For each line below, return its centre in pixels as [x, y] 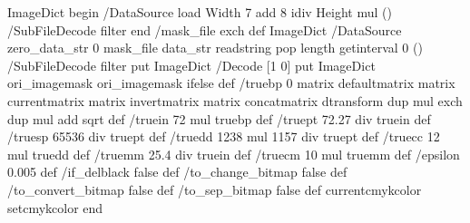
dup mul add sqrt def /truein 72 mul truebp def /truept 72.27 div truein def [219, 118]
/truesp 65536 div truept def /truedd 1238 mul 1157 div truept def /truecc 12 [224, 136]
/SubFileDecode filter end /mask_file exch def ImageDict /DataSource [205, 29]
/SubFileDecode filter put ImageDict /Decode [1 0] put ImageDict [191, 65]
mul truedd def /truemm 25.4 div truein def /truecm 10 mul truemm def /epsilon [234, 154]
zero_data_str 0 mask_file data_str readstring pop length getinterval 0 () [215, 48]
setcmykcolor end [55, 207]
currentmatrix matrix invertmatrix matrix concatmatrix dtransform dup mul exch [235, 100]
